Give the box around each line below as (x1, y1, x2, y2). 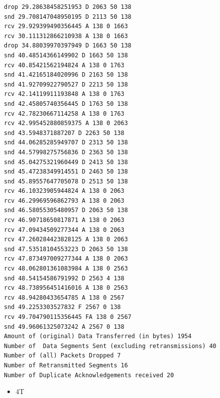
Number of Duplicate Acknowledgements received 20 (4, 371, 174, 379)
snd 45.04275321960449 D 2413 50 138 (4, 158, 128, 166)
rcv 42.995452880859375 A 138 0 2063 (4, 120, 128, 127)
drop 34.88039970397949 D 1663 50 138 (4, 42, 132, 49)
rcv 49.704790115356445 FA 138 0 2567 (4, 313, 132, 320)
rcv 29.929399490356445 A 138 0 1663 (4, 23, 128, 30)
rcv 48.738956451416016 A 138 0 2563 (4, 284, 128, 292)
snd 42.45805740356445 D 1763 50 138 (4, 100, 128, 107)
